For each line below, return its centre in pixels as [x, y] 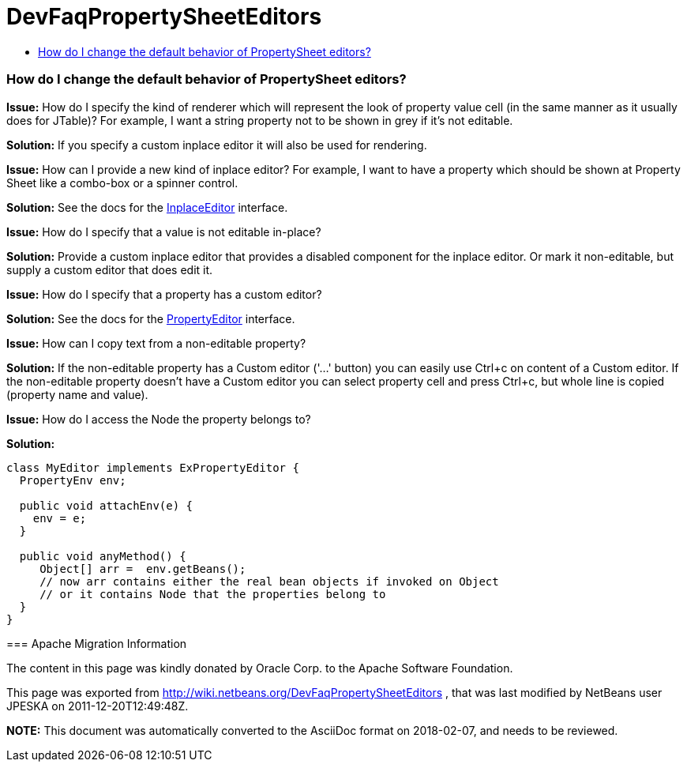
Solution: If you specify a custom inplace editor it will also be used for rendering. [217, 145]
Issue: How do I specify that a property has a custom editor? [164, 294]
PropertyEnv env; [73, 480]
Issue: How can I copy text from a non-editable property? [156, 343]
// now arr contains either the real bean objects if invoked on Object [269, 581]
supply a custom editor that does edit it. [110, 269]
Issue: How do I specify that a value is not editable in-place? [164, 232]
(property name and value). [77, 394]
